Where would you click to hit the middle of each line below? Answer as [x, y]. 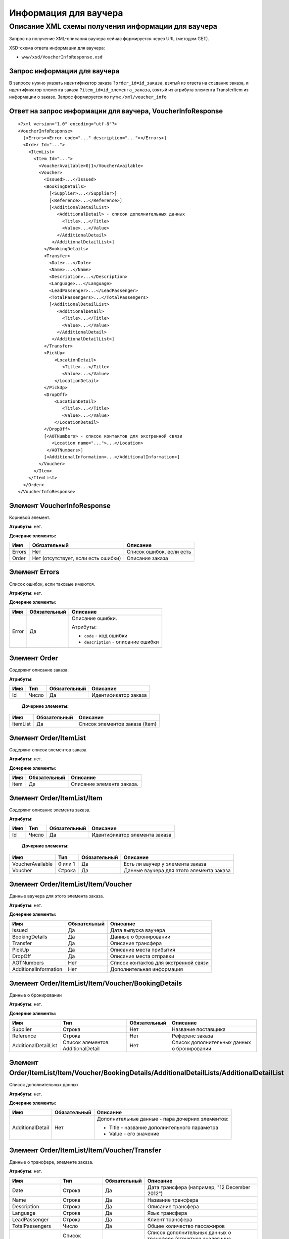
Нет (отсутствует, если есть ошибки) [76, 559]
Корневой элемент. [30, 517]
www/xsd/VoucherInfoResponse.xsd [62, 57]
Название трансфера [173, 1200]
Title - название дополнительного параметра [164, 1127]
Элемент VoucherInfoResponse [60, 506]
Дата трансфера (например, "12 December [199, 1187]
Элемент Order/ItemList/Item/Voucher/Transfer [85, 1150]
